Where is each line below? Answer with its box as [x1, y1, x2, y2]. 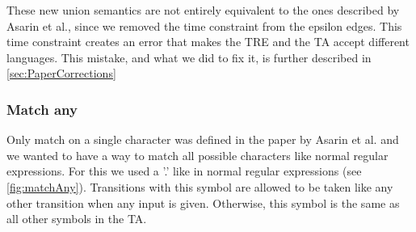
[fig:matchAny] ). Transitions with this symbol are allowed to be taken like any [6, 178, 393, 195]
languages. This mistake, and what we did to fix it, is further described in [6, 49, 372, 65]
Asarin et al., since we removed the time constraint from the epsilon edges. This [6, 17, 402, 34]
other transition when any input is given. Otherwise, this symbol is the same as [6, 194, 400, 211]
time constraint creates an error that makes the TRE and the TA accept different [6, 33, 410, 50]
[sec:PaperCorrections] [6, 65, 116, 82]
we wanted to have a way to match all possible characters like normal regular [6, 146, 389, 163]
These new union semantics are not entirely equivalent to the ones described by [6, 2, 400, 18]
